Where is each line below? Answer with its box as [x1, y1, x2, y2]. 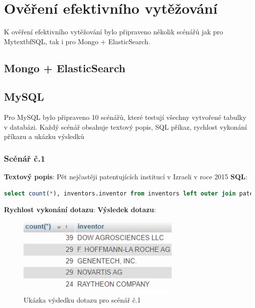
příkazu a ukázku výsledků [4, 131, 84, 141]
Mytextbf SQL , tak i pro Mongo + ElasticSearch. [4, 36, 151, 46]
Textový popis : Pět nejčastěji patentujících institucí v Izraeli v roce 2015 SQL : [4, 171, 248, 182]
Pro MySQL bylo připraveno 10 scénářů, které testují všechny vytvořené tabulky [4, 112, 247, 122]
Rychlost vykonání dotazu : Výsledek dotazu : [4, 204, 156, 215]
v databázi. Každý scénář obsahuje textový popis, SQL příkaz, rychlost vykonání [4, 121, 247, 132]
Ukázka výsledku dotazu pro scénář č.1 [24, 294, 141, 305]
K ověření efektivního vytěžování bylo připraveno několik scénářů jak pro [4, 27, 223, 37]
